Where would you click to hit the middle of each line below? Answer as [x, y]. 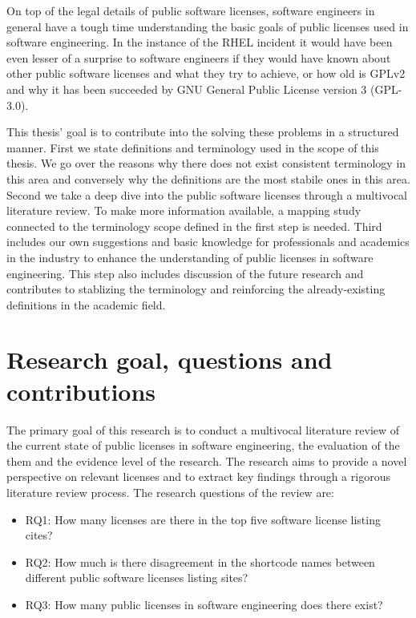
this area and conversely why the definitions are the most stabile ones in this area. [208, 178]
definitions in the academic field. [86, 304]
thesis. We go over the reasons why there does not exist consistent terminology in [206, 163]
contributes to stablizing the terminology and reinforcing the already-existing [196, 289]
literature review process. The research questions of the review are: [170, 492]
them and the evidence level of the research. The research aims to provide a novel [207, 460]
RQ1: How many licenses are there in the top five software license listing [203, 519]
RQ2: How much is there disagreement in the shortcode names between [200, 561]
